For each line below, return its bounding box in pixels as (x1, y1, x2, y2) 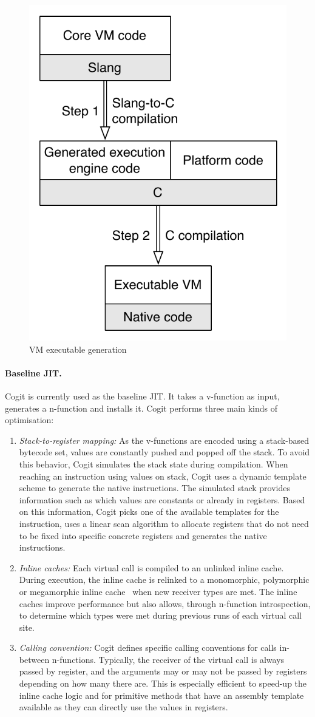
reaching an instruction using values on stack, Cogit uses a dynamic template (19, 469, 307, 482)
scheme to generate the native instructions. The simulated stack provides (19, 481, 290, 494)
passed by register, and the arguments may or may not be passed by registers (19, 665, 307, 678)
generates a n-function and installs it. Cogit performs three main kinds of (5, 401, 277, 414)
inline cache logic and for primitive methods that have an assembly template (19, 688, 304, 701)
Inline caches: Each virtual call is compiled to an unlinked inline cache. (19, 561, 284, 574)
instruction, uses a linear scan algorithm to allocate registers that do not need (19, 517, 309, 529)
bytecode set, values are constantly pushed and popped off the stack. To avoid (19, 446, 310, 458)
